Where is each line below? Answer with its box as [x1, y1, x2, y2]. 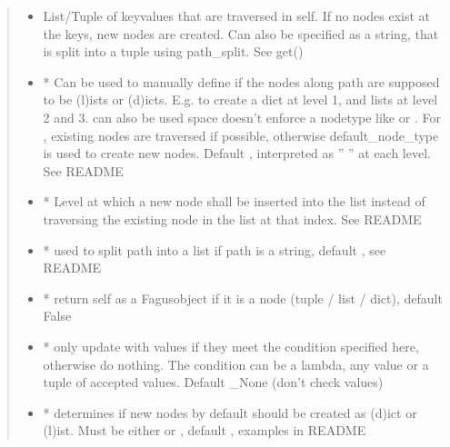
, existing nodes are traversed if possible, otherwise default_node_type [43, 125, 439, 144]
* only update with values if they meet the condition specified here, [43, 336, 419, 355]
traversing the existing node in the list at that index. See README [43, 209, 422, 228]
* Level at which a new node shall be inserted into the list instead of [43, 192, 425, 211]
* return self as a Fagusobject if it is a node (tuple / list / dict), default [43, 288, 443, 307]
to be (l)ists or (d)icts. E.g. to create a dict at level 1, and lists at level [43, 90, 438, 109]
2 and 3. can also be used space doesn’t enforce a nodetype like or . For [43, 107, 441, 126]
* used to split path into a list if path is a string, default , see [43, 240, 386, 259]
